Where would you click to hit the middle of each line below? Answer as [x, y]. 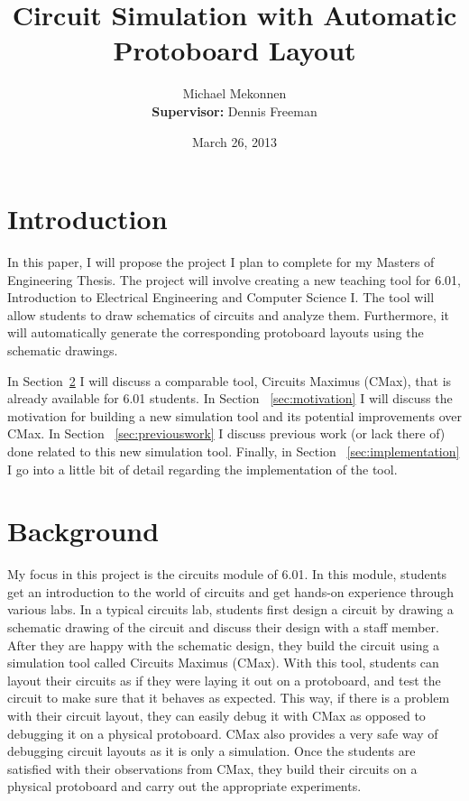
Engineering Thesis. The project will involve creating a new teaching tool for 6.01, [234, 279]
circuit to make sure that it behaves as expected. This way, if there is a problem [229, 698]
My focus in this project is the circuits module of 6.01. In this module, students [227, 574]
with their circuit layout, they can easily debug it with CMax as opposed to [216, 716]
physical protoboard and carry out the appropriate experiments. [184, 786]
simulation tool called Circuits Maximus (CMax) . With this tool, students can [223, 663]
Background [83, 531]
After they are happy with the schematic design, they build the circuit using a [224, 644]
